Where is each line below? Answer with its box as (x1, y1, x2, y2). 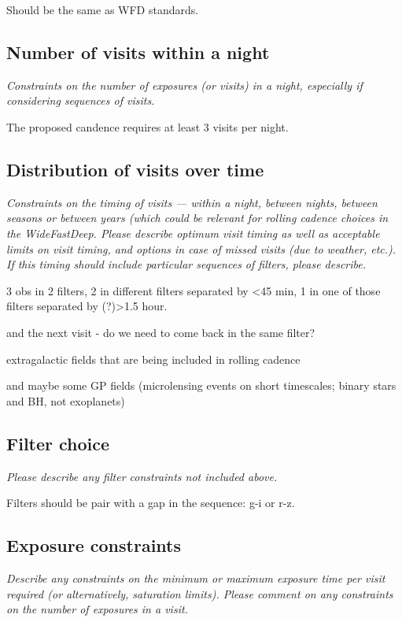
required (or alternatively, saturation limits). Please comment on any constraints (6, 585, 393, 602)
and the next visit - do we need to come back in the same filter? (6, 324, 315, 340)
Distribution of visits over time (6, 157, 264, 181)
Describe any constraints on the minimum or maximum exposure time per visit (6, 569, 385, 586)
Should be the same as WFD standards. (6, 2, 199, 17)
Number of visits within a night (6, 39, 270, 64)
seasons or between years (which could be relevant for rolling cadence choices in (6, 209, 389, 226)
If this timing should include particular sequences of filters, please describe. (6, 256, 367, 272)
